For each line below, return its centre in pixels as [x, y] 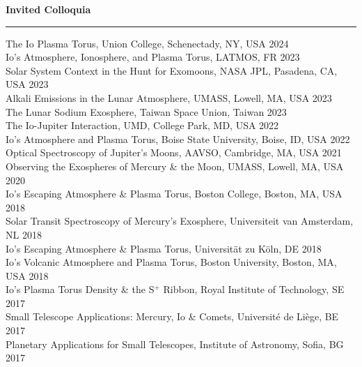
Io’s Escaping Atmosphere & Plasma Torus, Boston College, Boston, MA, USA [174, 194]
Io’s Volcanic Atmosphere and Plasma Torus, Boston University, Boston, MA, [171, 262]
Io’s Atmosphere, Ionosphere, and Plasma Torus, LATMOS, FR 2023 [153, 57]
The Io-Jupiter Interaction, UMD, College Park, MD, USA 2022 [142, 125]
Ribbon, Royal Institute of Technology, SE [254, 289]
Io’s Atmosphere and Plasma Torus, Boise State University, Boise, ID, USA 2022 [178, 138]
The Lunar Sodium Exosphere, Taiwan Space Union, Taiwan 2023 [146, 111]
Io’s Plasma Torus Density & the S [80, 289]
